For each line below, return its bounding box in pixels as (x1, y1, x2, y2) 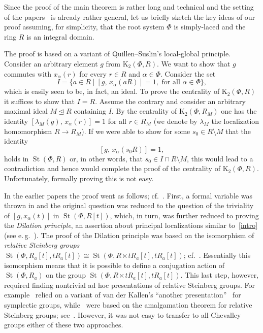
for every (79, 68, 107, 79)
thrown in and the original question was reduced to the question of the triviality (4, 200, 254, 211)
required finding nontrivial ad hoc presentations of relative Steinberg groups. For (4, 279, 255, 290)
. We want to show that (156, 58, 231, 69)
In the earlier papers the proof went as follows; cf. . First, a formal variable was (4, 190, 252, 201)
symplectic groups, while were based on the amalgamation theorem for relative (4, 299, 252, 310)
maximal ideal (4, 106, 48, 116)
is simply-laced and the (174, 21, 246, 32)
